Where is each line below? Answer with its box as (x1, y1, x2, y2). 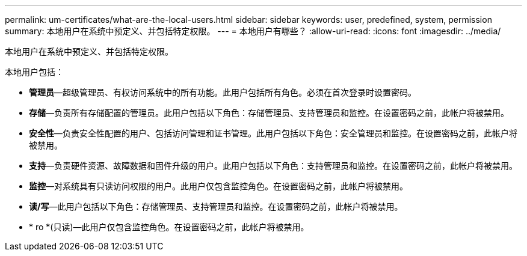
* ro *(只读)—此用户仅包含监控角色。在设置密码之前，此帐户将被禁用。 (29, 222, 309, 232)
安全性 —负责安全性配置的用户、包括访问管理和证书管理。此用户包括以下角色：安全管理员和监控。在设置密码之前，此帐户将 (29, 128, 517, 138)
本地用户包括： (5, 67, 64, 77)
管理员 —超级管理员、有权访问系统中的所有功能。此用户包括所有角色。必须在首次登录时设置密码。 (29, 87, 416, 97)
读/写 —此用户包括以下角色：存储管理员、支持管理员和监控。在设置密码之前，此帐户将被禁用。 (29, 201, 403, 212)
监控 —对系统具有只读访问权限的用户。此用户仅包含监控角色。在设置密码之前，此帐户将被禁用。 (29, 181, 408, 191)
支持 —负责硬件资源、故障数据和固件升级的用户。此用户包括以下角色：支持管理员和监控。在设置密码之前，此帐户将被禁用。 (29, 160, 517, 171)
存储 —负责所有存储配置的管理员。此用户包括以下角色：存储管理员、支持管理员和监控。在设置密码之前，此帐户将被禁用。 (29, 108, 509, 118)
